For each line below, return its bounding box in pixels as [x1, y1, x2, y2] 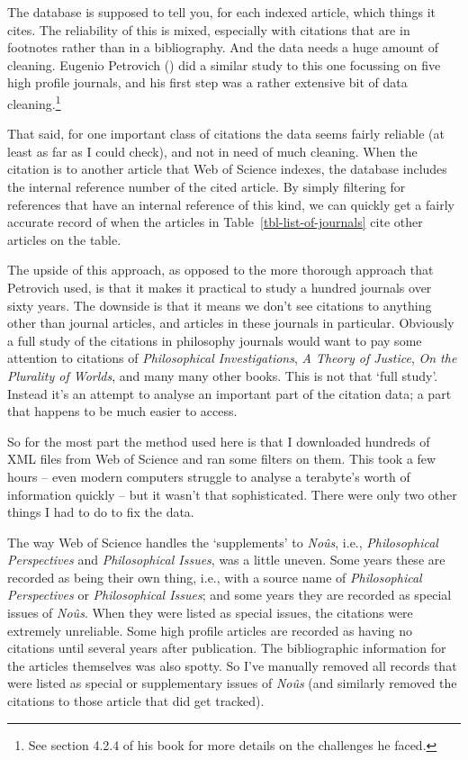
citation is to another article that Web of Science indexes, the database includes [7, 159, 447, 178]
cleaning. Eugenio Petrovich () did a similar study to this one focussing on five [7, 55, 441, 74]
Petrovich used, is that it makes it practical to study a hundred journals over [7, 277, 432, 296]
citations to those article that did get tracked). [7, 692, 265, 710]
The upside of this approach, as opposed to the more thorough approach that [7, 260, 434, 279]
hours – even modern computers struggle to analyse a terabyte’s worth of [7, 466, 410, 485]
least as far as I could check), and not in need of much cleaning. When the [7, 141, 418, 160]
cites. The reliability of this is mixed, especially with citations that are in [7, 20, 410, 39]
